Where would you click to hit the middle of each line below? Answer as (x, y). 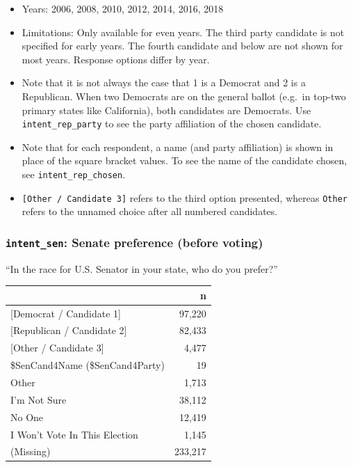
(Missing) (31, 451)
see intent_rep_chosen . (74, 174)
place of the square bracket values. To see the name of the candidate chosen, (184, 160)
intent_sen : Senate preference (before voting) (134, 242)
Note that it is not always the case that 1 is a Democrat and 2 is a (164, 82)
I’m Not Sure (39, 399)
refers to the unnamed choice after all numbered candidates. (150, 211)
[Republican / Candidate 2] (69, 330)
